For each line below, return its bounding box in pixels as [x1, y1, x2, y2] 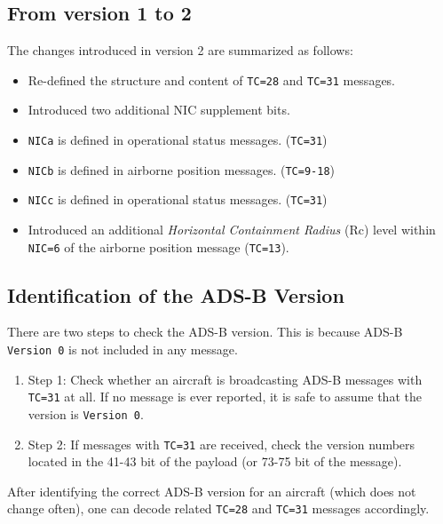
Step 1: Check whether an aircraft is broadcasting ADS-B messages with [28, 369, 423, 388]
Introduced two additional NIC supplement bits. [28, 100, 290, 119]
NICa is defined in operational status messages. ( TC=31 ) [28, 131, 328, 149]
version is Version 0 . [28, 404, 144, 423]
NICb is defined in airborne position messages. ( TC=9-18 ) [28, 160, 336, 179]
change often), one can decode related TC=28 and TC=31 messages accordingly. [7, 499, 430, 518]
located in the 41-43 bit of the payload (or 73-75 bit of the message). [28, 452, 402, 471]
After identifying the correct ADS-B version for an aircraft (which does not [7, 481, 416, 500]
